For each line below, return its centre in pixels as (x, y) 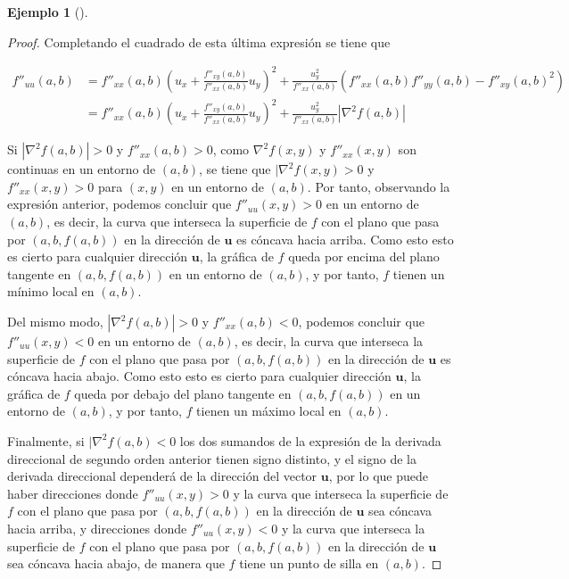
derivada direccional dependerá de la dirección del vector (162, 476)
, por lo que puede (378, 476)
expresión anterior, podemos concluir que (120, 204)
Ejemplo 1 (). (48, 12)
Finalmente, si (46, 440)
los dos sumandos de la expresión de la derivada (310, 440)
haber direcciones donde (73, 493)
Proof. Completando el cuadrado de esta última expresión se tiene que (199, 41)
